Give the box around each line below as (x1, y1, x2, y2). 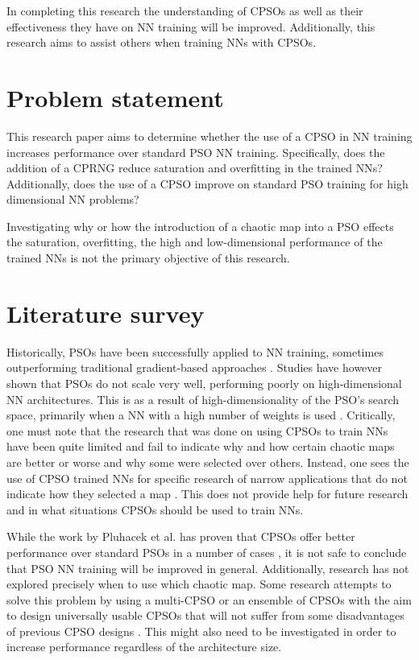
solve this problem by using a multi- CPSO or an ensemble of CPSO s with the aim (6, 591, 412, 608)
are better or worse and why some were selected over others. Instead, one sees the (6, 453, 409, 470)
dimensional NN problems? (6, 191, 139, 208)
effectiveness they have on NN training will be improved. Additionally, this (6, 18, 375, 35)
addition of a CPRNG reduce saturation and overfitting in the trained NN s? (6, 159, 383, 176)
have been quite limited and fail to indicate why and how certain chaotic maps (6, 438, 395, 455)
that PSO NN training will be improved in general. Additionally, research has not (6, 559, 409, 576)
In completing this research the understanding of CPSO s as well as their (6, 2, 363, 19)
